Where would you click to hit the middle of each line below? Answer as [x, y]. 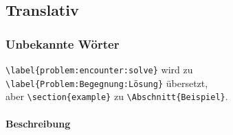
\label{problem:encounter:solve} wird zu [99, 69]
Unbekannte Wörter [63, 44]
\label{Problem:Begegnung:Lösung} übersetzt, [107, 83]
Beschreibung [38, 123]
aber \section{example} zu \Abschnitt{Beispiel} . [117, 96]
